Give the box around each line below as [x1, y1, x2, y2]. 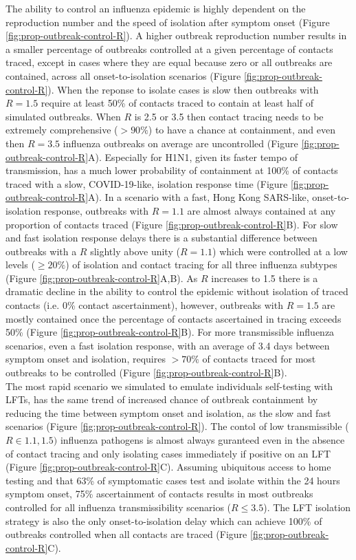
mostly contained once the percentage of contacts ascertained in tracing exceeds [5, 311, 342, 325]
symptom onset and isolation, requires [5, 352, 166, 366]
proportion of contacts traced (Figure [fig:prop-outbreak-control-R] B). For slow [5, 217, 338, 231]
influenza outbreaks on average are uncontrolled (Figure [63, 136, 298, 150]
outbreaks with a [5, 244, 77, 258]
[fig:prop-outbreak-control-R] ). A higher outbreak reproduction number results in [5, 28, 347, 43]
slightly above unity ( [90, 244, 180, 258]
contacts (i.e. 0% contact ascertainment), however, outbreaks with [5, 298, 283, 312]
